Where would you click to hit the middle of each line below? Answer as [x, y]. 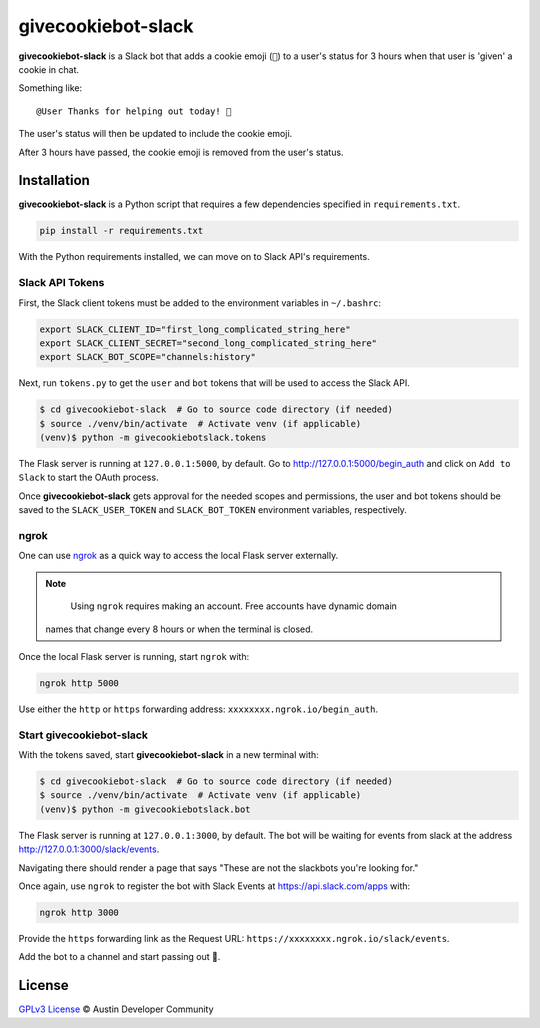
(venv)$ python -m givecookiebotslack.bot [145, 809]
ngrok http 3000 [79, 912]
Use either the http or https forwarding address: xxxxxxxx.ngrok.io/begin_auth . [198, 709]
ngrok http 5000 [79, 683]
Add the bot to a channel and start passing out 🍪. [119, 957]
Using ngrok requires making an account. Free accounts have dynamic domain [233, 606]
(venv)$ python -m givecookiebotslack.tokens [153, 438]
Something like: [50, 88]
